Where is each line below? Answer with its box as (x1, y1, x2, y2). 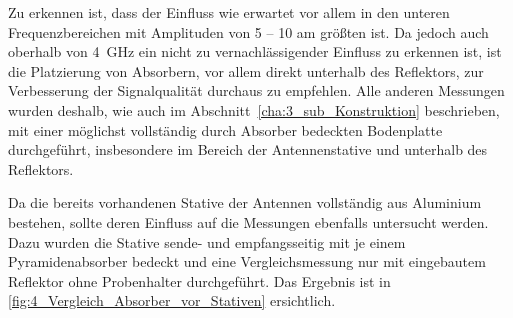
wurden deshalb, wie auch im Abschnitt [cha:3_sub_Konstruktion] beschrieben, (8, 99, 500, 120)
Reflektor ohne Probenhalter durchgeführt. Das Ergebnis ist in (8, 270, 391, 291)
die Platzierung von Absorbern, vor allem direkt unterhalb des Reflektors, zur (8, 60, 484, 81)
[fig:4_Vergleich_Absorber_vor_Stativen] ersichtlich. (8, 290, 336, 311)
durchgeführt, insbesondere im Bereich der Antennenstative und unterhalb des (8, 139, 488, 160)
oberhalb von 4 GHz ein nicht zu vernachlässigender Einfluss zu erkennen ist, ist (8, 41, 502, 62)
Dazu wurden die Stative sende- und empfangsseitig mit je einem (8, 231, 406, 252)
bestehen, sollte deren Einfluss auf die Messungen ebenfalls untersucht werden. (8, 211, 489, 232)
